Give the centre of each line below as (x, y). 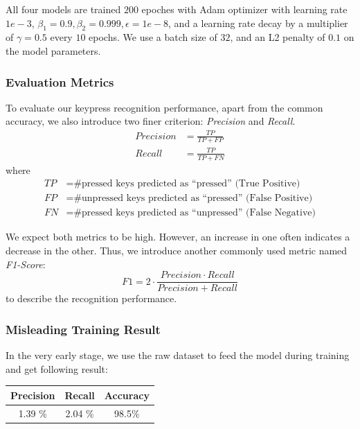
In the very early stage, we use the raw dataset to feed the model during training (178, 355)
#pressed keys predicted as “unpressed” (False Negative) (195, 213)
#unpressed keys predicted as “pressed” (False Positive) (193, 199)
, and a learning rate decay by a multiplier (258, 23)
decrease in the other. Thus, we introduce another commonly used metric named (177, 251)
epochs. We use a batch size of (153, 37)
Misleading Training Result (83, 329)
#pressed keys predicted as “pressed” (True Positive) (187, 184)
